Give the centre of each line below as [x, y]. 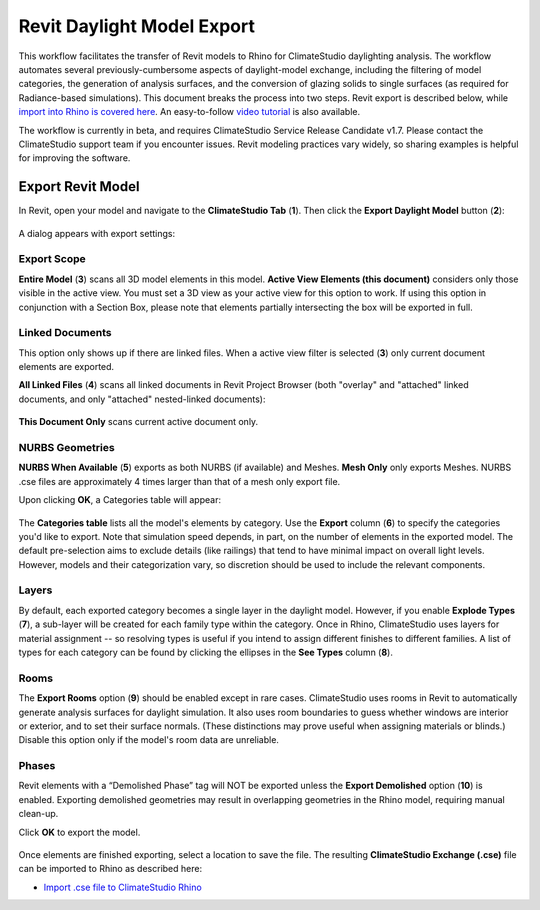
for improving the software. [74, 158]
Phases [37, 766]
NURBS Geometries [66, 447]
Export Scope [52, 259]
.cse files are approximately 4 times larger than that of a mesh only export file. [179, 481]
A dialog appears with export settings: [96, 233]
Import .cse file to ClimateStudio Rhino [122, 887]
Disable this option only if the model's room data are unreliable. [149, 740]
